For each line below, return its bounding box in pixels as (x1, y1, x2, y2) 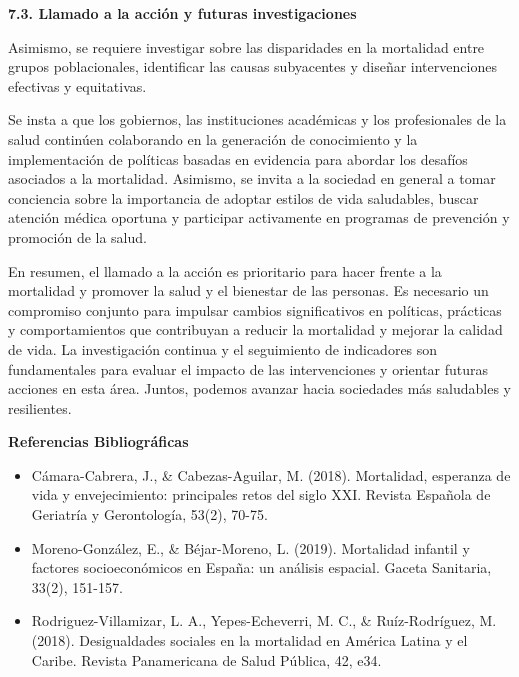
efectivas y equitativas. (8, 75, 147, 96)
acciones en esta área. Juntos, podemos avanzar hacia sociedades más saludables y (8, 378, 511, 399)
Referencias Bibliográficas (8, 431, 189, 452)
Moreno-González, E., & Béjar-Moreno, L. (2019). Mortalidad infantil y (31, 537, 470, 558)
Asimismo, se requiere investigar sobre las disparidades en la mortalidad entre (8, 36, 485, 57)
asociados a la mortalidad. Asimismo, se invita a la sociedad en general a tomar (8, 168, 496, 189)
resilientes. (8, 397, 72, 418)
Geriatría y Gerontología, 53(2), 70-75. (31, 504, 268, 525)
